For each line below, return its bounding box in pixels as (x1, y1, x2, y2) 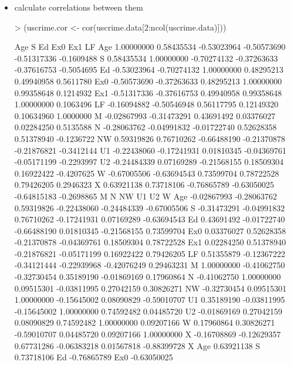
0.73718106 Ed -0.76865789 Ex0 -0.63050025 (14, 351, 173, 363)
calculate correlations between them (14, 1, 143, 13)
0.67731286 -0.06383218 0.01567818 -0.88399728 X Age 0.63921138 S (14, 339, 260, 352)
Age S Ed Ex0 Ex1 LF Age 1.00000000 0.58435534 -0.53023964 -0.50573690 (14, 40, 286, 53)
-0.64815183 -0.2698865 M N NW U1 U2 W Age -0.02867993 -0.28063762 (14, 190, 277, 202)
